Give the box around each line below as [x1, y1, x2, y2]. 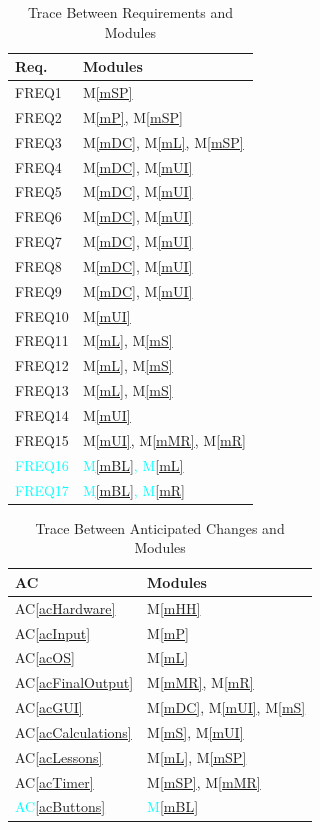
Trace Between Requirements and [27, 2, 233, 22]
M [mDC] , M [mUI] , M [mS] [147, 697, 306, 718]
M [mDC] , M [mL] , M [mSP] [82, 131, 244, 152]
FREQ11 [15, 330, 69, 351]
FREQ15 [15, 429, 69, 450]
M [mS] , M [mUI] [147, 721, 244, 742]
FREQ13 [15, 380, 69, 401]
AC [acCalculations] [15, 721, 132, 742]
